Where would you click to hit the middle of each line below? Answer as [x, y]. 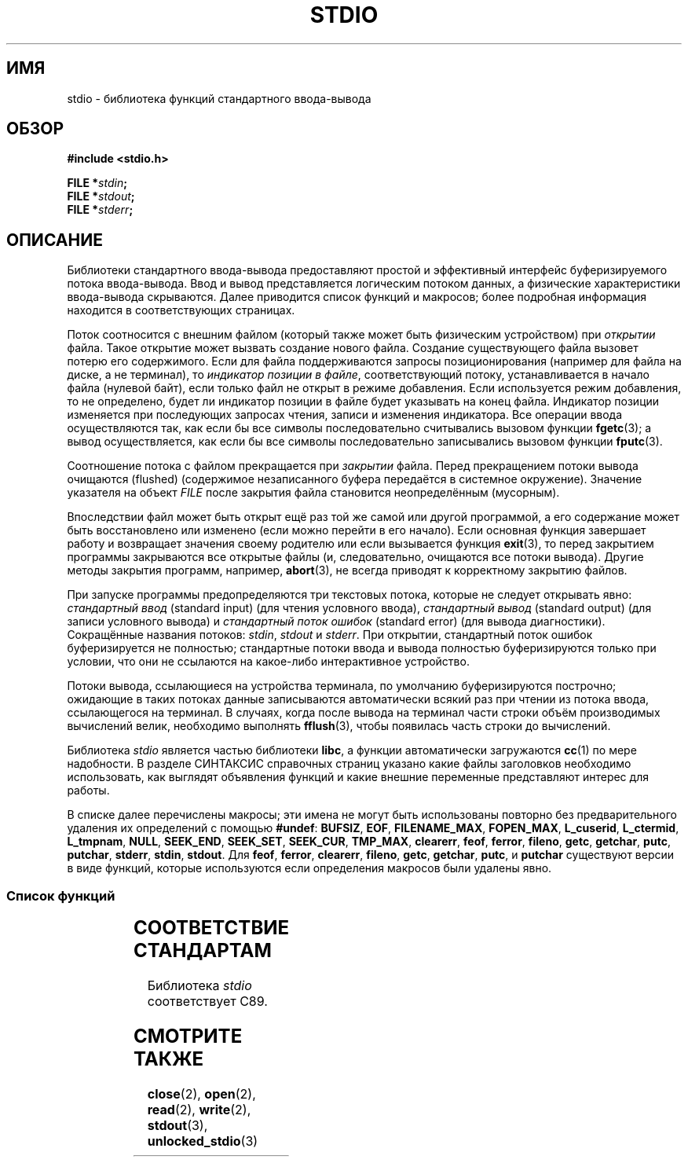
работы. [88, 791]
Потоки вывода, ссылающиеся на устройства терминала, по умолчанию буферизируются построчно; [342, 686]
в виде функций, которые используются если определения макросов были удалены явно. [309, 868]
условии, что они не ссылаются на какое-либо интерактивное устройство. [268, 662]
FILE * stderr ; [100, 210]
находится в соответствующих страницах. [181, 310]
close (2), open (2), [201, 1093]
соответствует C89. [207, 1001]
